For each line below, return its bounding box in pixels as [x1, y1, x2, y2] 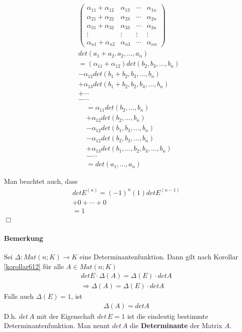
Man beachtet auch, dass [4, 176, 78, 186]
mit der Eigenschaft [36, 311, 95, 321]
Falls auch [4, 291, 34, 301]
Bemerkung [4, 233, 43, 243]
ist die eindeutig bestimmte [127, 311, 208, 321]
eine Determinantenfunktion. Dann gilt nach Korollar [79, 251, 238, 261]
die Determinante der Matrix [130, 320, 223, 331]
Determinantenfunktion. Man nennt [4, 320, 110, 331]
